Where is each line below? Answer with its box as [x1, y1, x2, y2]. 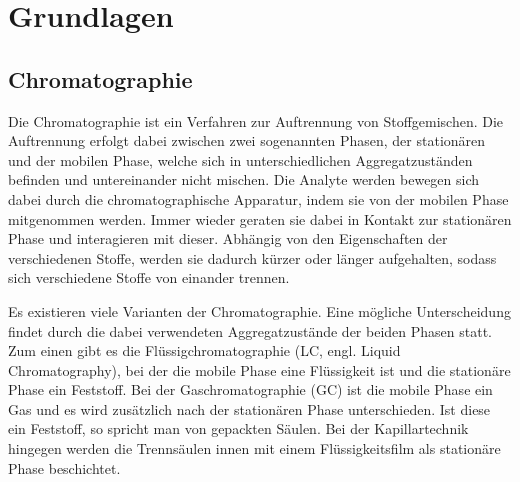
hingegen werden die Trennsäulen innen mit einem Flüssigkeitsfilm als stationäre [8, 438, 501, 459]
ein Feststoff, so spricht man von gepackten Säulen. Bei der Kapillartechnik [8, 418, 469, 439]
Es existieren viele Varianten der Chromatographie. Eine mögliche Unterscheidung [8, 300, 511, 321]
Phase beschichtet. [8, 457, 121, 478]
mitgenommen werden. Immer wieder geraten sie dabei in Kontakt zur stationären [8, 208, 512, 229]
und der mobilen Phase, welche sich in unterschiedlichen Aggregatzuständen [8, 149, 473, 170]
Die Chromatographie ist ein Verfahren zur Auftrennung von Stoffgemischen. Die [8, 110, 504, 131]
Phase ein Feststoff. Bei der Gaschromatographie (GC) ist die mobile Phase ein [8, 379, 493, 400]
